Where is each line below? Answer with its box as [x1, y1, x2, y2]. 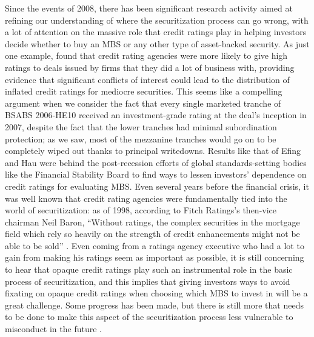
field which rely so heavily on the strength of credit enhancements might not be [5, 227, 300, 240]
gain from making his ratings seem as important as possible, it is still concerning [5, 251, 304, 264]
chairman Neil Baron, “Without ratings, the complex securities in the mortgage [5, 215, 300, 228]
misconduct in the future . [5, 322, 102, 335]
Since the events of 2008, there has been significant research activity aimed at [5, 2, 293, 14]
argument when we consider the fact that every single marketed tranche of [5, 96, 281, 109]
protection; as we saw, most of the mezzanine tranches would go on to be [5, 132, 276, 145]
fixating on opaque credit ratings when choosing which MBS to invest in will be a [5, 287, 308, 299]
